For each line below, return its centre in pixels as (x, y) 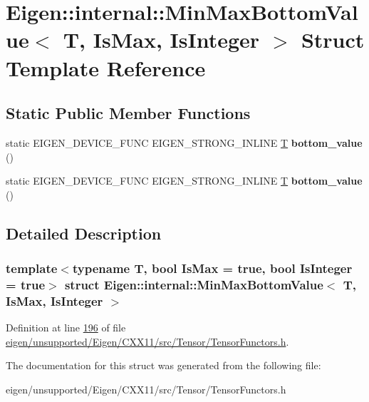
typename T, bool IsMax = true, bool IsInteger (212, 268)
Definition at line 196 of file (66, 328)
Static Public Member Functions (128, 113)
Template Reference (106, 67)
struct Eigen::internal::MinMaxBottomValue (194, 284)
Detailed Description (84, 233)
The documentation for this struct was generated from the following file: (163, 365)
